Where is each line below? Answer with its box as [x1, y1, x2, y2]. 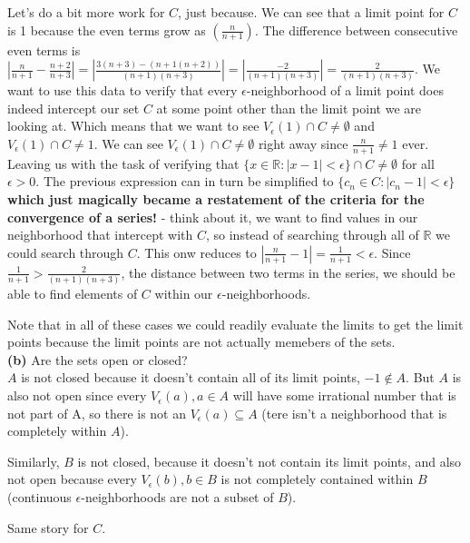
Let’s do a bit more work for [7, 3, 165, 21]
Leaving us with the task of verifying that [7, 153, 240, 173]
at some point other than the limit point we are [156, 98, 421, 117]
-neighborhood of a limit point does [246, 81, 444, 100]
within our [154, 284, 213, 303]
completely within [7, 421, 107, 440]
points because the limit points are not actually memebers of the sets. [7, 332, 396, 351]
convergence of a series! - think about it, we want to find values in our [7, 207, 418, 226]
